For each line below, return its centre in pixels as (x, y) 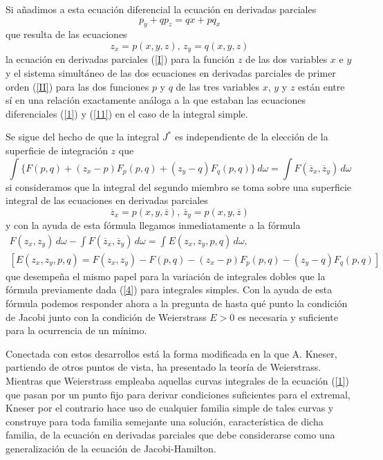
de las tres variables (218, 86)
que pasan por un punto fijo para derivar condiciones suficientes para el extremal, (178, 394)
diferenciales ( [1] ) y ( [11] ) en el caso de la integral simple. (127, 113)
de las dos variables (287, 59)
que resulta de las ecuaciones (66, 34)
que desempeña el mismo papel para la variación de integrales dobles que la (166, 276)
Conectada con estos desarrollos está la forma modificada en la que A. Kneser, (171, 353)
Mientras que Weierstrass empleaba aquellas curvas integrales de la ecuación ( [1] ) (177, 381)
